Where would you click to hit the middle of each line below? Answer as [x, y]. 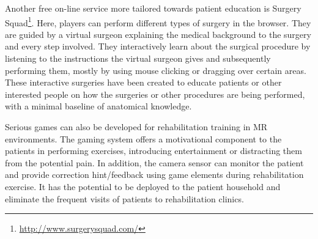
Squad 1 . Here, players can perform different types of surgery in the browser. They [158, 21]
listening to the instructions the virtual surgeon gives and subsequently [138, 58]
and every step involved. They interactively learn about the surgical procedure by [158, 46]
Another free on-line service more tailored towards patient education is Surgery [153, 8]
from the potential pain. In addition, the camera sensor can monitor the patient [154, 162]
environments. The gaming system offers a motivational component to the [143, 138]
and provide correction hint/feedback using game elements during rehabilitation [154, 175]
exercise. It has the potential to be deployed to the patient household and [143, 186]
